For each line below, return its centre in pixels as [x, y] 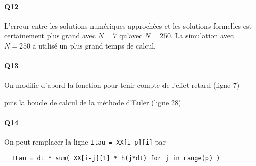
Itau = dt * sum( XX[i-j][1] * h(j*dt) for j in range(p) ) [116, 159]
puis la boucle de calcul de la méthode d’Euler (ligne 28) [93, 102]
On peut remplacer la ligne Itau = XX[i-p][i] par [85, 142]
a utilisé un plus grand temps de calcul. [94, 45]
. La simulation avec [202, 35]
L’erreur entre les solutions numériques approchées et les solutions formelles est [128, 25]
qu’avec [131, 35]
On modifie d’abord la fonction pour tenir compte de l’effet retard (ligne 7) [122, 85]
